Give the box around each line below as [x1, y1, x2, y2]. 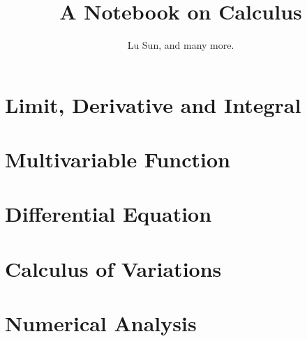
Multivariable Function [5, 145, 230, 174]
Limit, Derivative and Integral [5, 90, 301, 119]
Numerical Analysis [5, 309, 197, 338]
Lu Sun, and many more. [127, 38, 234, 52]
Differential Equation [5, 199, 212, 228]
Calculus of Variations [5, 254, 222, 282]
